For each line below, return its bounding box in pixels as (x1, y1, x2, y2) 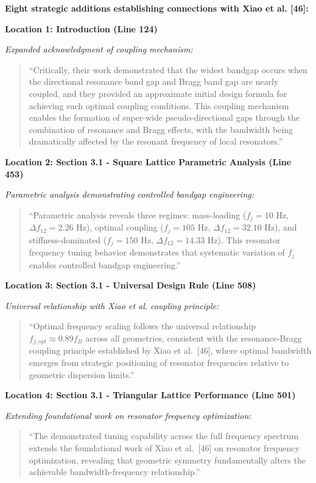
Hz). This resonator (207, 233, 281, 246)
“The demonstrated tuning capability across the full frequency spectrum (29, 429, 299, 442)
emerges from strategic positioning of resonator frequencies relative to (29, 356, 289, 368)
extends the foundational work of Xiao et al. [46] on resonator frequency (29, 441, 300, 454)
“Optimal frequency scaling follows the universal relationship (29, 320, 256, 332)
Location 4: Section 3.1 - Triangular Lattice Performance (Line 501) (5, 388, 296, 401)
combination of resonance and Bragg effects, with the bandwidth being (29, 123, 293, 135)
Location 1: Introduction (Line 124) (5, 22, 158, 35)
